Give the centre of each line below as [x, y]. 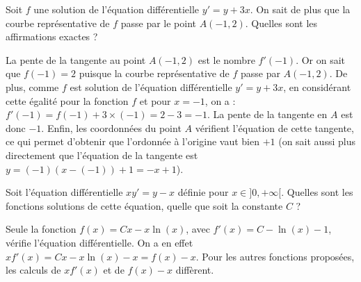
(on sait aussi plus [317, 141]
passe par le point [159, 23]
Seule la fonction [41, 229]
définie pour [203, 192]
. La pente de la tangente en [267, 114]
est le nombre [226, 59]
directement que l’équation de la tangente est [102, 155]
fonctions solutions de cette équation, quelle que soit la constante [144, 205]
